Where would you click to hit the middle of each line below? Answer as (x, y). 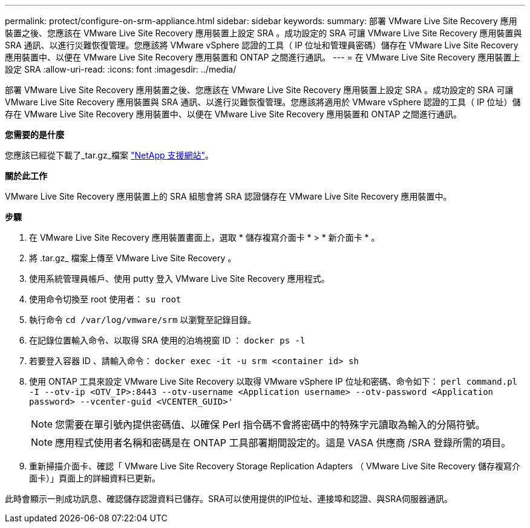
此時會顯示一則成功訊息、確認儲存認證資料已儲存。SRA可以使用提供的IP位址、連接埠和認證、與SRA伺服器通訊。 (229, 499)
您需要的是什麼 (34, 135)
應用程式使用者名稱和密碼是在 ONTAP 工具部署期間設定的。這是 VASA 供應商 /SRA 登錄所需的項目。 (283, 443)
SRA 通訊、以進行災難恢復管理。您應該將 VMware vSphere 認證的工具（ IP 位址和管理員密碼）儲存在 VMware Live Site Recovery (262, 45)
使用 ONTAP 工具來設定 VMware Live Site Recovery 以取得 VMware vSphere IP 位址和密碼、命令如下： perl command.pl (273, 381)
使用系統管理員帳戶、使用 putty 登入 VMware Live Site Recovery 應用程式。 (179, 279)
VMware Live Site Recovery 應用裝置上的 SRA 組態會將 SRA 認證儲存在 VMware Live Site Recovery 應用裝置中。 (228, 196)
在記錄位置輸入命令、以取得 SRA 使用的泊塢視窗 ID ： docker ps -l (167, 340)
